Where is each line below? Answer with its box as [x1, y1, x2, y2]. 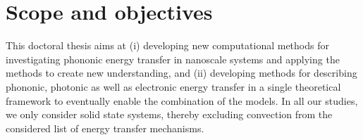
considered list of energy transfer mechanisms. [6, 120, 204, 135]
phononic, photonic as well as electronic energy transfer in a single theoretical [6, 79, 341, 94]
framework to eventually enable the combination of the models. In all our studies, [6, 93, 358, 108]
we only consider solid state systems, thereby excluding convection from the [6, 107, 333, 122]
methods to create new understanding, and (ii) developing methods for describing [6, 65, 357, 80]
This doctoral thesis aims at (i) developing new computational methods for [6, 38, 329, 53]
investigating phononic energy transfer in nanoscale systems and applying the [6, 51, 340, 66]
